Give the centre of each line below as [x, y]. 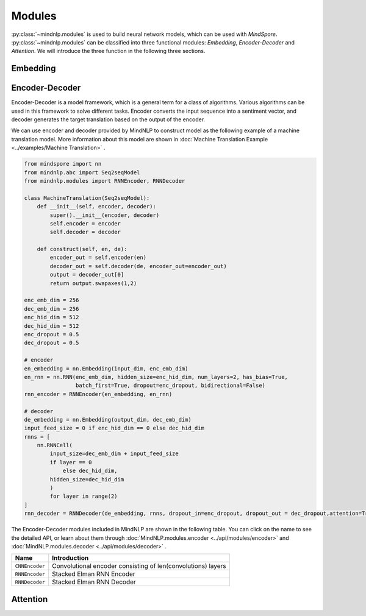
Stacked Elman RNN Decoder [94, 582]
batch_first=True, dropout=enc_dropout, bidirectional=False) [170, 386]
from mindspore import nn [63, 164]
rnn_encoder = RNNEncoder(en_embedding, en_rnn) [98, 394]
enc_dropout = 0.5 [52, 334]
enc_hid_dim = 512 [52, 317]
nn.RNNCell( [55, 445]
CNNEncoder [30, 566]
